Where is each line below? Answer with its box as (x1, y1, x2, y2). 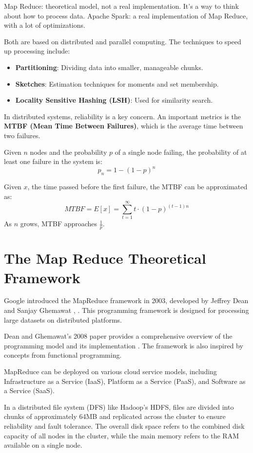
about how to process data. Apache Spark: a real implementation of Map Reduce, (4, 10, 248, 20)
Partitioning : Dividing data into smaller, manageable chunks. (15, 62, 203, 72)
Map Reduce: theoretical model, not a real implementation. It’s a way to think (4, 1, 239, 11)
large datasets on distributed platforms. (4, 314, 122, 325)
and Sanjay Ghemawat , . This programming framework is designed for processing (4, 305, 249, 315)
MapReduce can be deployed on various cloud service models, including (4, 366, 217, 377)
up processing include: (4, 46, 70, 56)
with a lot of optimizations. (4, 20, 85, 30)
